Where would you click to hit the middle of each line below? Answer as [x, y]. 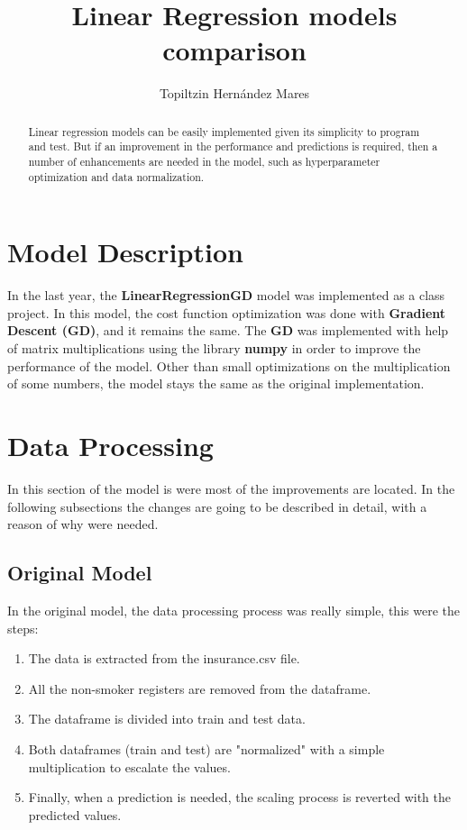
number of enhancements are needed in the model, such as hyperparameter [204, 162]
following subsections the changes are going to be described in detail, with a [217, 506]
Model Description [125, 252]
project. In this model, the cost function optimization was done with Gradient [227, 312]
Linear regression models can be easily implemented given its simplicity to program [224, 131]
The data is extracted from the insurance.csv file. [164, 658]
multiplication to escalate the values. [129, 766]
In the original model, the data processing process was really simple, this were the [233, 610]
